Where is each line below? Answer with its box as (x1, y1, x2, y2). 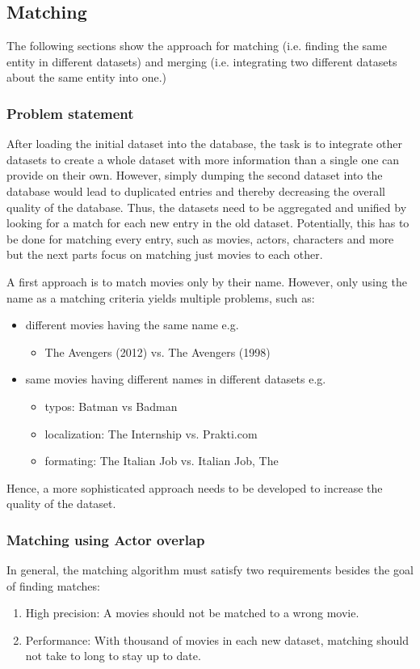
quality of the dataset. (6, 495, 116, 512)
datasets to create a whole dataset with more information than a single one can (6, 150, 400, 167)
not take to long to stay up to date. (25, 647, 201, 664)
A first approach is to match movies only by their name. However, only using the (6, 273, 407, 290)
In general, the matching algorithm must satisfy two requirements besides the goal (6, 561, 414, 578)
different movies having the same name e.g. (25, 316, 239, 333)
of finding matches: (6, 577, 100, 594)
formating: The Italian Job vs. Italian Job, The (44, 452, 279, 469)
